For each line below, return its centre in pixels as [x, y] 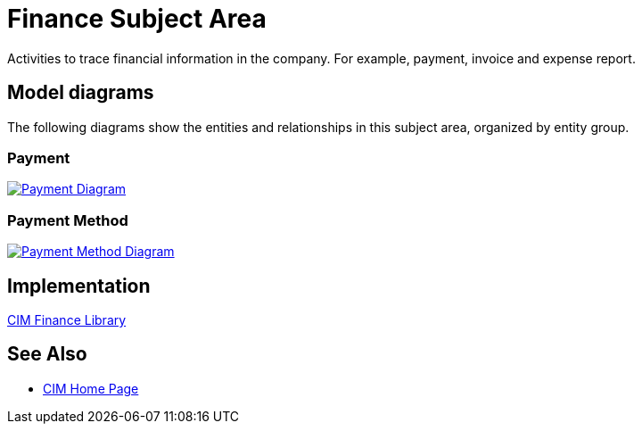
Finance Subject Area [137, 19]
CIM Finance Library [67, 319]
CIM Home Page [91, 388]
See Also [47, 354]
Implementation [79, 286]
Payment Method [68, 220]
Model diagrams [81, 93]
